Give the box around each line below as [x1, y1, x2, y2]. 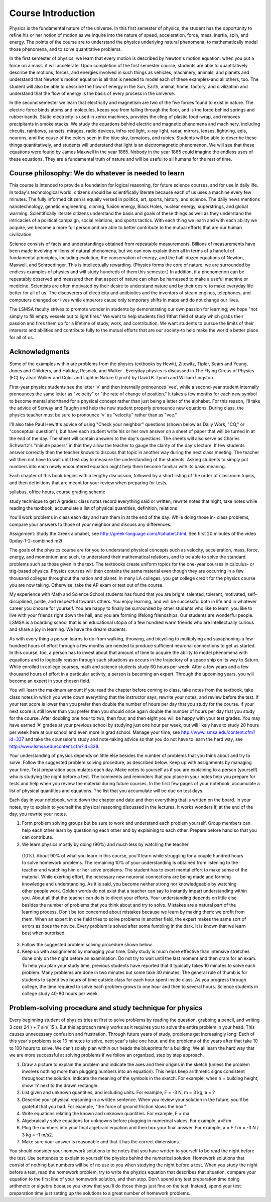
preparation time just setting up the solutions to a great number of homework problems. [9, 1190, 191, 1196]
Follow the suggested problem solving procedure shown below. [22, 941, 153, 947]
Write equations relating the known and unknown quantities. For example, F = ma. [22, 1111, 191, 1117]
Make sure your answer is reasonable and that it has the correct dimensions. [22, 1138, 180, 1145]
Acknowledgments [9, 347, 70, 356]
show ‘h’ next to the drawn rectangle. [22, 1082, 99, 1088]
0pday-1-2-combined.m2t [9, 537, 63, 543]
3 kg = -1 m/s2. [22, 1132, 54, 1138]
